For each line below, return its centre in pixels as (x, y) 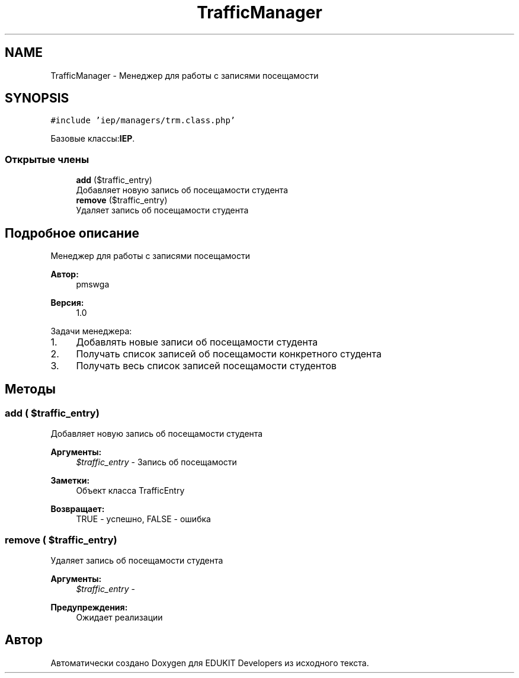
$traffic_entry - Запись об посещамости (156, 462)
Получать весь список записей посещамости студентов (206, 366)
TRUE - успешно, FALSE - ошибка (143, 519)
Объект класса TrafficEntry (130, 491)
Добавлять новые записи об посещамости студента (197, 342)
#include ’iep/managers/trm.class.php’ (143, 121)
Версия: (67, 303)
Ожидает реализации (119, 617)
